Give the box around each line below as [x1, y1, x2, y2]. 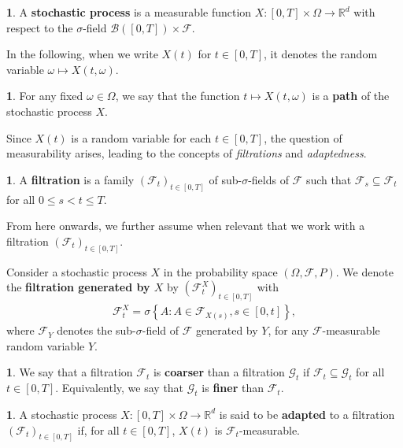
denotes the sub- [57, 322, 136, 339]
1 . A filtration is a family [6, 171, 135, 187]
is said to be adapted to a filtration [219, 405, 395, 422]
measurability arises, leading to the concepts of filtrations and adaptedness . [6, 145, 367, 161]
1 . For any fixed [6, 87, 83, 104]
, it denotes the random [264, 46, 378, 62]
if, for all [77, 421, 120, 438]
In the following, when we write [6, 46, 158, 62]
